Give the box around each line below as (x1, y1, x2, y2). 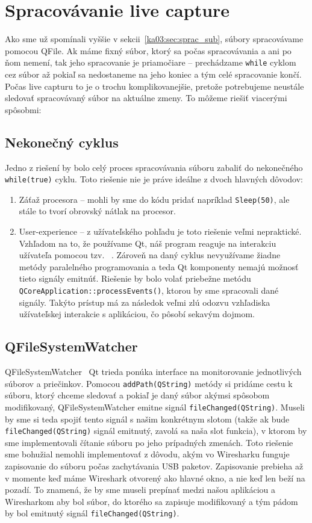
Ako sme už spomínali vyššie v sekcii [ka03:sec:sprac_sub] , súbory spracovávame (5, 32, 304, 45)
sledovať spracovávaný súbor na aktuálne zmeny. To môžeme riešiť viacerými (5, 91, 287, 104)
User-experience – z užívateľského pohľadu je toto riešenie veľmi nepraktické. (19, 225, 302, 238)
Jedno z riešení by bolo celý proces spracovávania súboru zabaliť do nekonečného (5, 161, 303, 173)
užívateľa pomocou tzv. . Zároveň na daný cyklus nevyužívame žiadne (19, 249, 281, 261)
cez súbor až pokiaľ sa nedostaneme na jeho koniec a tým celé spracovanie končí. (5, 67, 302, 80)
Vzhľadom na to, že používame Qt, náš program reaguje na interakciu (19, 237, 276, 249)
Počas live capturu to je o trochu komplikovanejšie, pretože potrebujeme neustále (5, 79, 304, 92)
